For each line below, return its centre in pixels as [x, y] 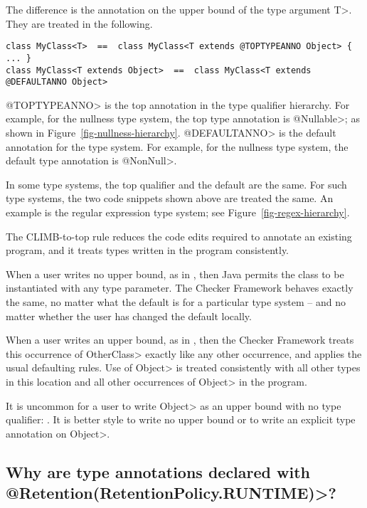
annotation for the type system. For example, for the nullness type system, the [177, 146]
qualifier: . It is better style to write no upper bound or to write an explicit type [181, 419]
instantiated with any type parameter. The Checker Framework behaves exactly [180, 288]
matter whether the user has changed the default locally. [129, 316]
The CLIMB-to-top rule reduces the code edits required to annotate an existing [179, 236]
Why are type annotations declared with [158, 471]
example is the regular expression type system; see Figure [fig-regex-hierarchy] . [178, 212]
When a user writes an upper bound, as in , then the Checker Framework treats [180, 340]
